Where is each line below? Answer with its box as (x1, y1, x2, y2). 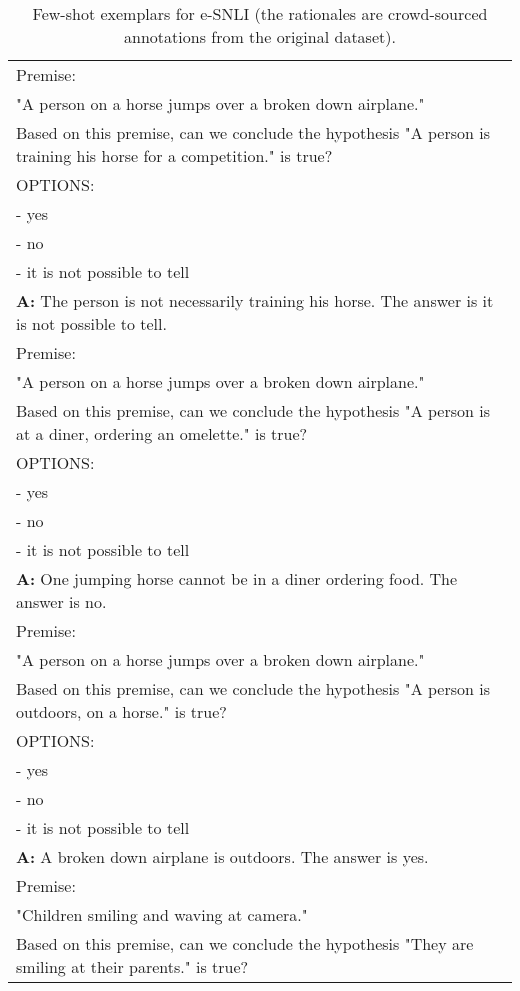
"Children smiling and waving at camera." (16, 903, 308, 926)
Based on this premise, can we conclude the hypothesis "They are (16, 932, 474, 955)
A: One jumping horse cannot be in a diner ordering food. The (16, 567, 458, 590)
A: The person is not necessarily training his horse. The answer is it (16, 289, 494, 312)
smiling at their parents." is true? (16, 955, 249, 978)
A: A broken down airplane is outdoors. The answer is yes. (16, 845, 429, 868)
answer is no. (16, 590, 107, 613)
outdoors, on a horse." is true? (16, 700, 227, 723)
